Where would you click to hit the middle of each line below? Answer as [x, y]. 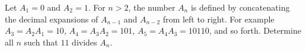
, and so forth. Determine [255, 30]
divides [85, 42]
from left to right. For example [219, 19]
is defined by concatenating [240, 7]
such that [41, 42]
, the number [152, 7]
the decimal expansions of [52, 19]
